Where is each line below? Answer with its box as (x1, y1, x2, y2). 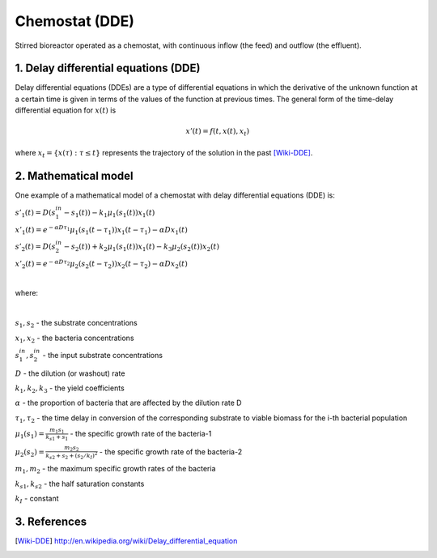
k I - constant (15, 494, 60, 505)
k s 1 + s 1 (45, 433, 69, 442)
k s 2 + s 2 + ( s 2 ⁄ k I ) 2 (45, 450, 98, 461)
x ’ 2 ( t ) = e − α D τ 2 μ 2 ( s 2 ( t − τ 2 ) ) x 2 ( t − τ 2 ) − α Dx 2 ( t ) (15, 258, 188, 270)
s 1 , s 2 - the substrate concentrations (15, 318, 138, 330)
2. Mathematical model (15, 168, 134, 182)
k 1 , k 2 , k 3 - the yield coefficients (15, 383, 125, 394)
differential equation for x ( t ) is (15, 105, 117, 115)
